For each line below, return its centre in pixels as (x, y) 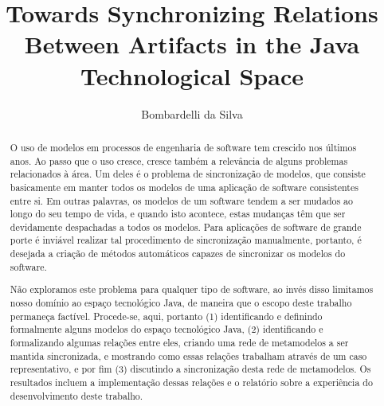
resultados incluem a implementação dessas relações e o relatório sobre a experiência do (191, 382)
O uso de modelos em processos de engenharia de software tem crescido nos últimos (183, 147)
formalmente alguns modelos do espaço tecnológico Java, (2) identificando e (167, 329)
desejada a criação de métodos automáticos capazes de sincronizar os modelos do (178, 254)
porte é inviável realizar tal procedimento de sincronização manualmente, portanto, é (186, 240)
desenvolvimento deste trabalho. (76, 395)
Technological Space (192, 75)
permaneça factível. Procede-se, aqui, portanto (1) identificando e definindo (166, 316)
